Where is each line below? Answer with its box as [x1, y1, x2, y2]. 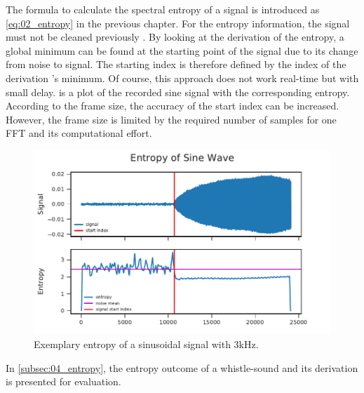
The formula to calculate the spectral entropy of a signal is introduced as [6, 2, 320, 16]
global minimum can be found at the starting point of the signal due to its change [6, 43, 358, 58]
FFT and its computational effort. [6, 126, 152, 140]
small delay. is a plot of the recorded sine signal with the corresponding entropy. [6, 84, 350, 99]
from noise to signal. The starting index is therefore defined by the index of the [6, 57, 346, 72]
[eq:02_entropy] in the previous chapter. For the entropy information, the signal [6, 15, 350, 30]
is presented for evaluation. [6, 374, 121, 389]
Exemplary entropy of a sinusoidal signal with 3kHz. [34, 336, 259, 351]
